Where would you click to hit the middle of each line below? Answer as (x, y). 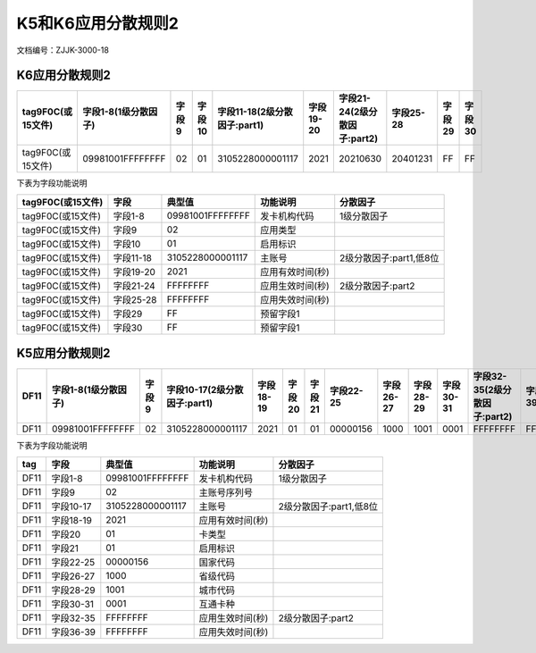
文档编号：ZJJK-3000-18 (63, 50)
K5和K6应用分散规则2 (97, 23)
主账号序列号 (226, 492)
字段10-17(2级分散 (205, 390)
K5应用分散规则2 (63, 353)
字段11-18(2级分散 (255, 112)
